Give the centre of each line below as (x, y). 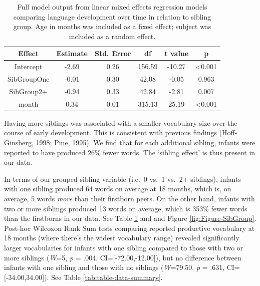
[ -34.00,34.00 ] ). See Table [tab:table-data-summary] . (83, 277)
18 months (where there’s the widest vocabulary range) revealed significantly (122, 238)
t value (177, 53)
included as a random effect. (112, 36)
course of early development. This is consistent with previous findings (110, 132)
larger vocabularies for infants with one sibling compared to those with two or (124, 247)
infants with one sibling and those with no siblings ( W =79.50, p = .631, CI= (122, 267)
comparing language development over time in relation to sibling (112, 16)
